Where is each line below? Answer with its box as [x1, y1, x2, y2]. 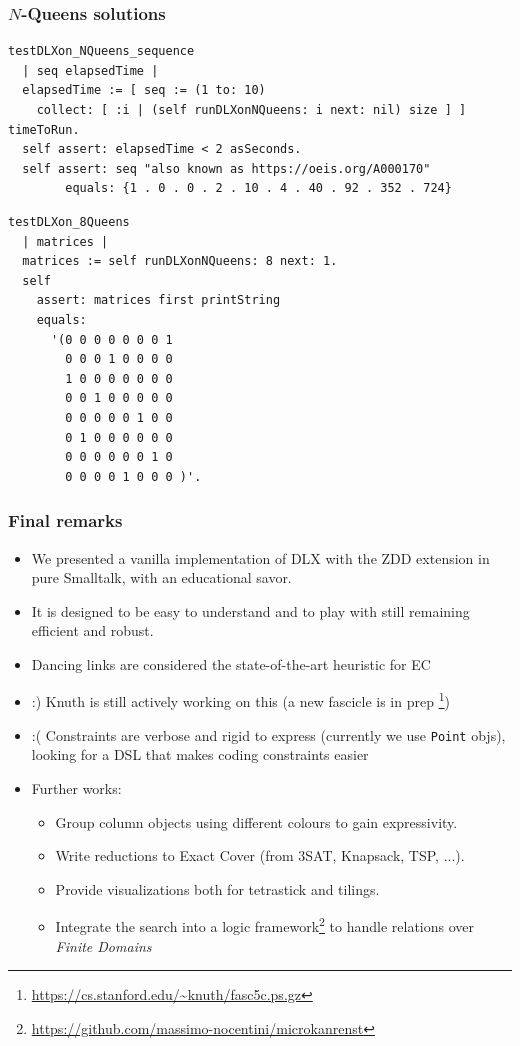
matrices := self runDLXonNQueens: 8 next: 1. [22, 254, 338, 269]
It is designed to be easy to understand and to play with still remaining [31, 600, 470, 621]
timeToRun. [8, 122, 80, 137]
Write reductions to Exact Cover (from [55, 845, 294, 866]
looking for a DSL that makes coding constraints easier [31, 744, 369, 765]
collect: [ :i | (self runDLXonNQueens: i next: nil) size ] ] [36, 103, 467, 117]
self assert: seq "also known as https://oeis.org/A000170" [22, 161, 431, 176]
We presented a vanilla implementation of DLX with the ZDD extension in [31, 547, 490, 568]
